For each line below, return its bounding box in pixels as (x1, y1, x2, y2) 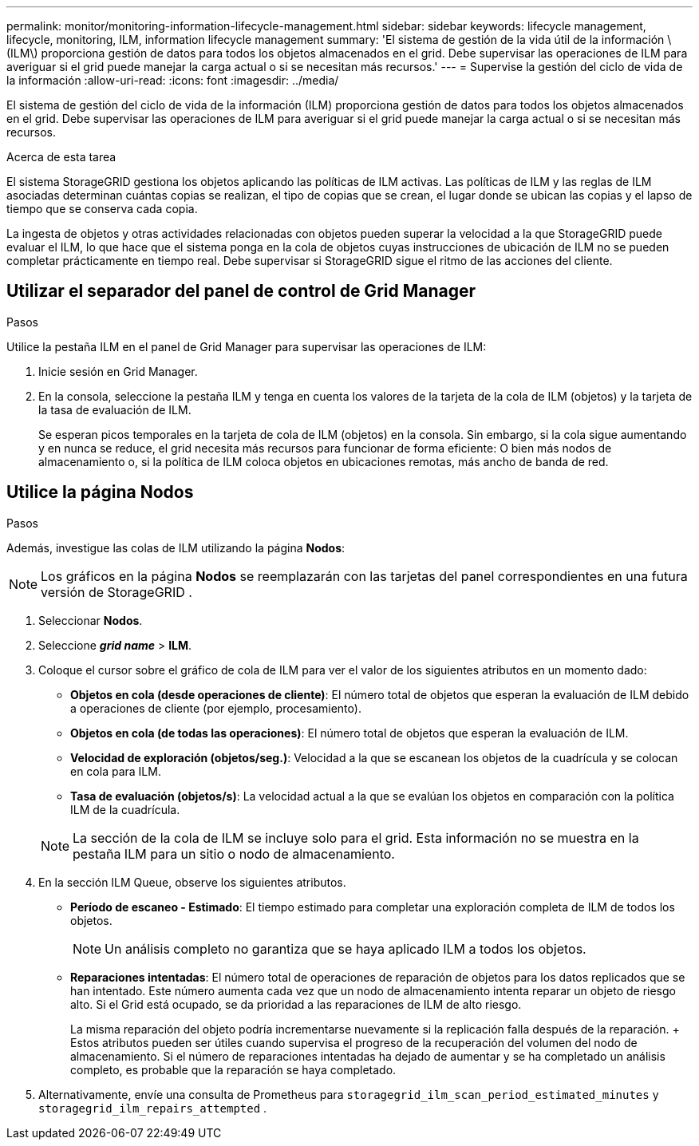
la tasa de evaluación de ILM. (38, 402, 192, 417)
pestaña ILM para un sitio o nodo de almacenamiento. (73, 845, 395, 862)
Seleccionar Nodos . (38, 613, 143, 627)
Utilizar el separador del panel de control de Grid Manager (6, 281, 476, 302)
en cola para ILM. (70, 764, 161, 778)
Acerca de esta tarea (6, 150, 116, 164)
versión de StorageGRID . (41, 583, 192, 600)
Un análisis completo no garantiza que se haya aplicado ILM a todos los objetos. (105, 940, 586, 957)
